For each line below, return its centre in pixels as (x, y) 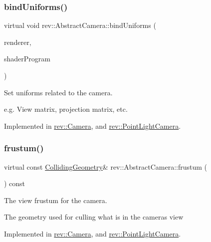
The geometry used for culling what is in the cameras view (94, 217)
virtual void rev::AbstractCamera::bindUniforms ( (80, 25)
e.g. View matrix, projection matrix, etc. (66, 109)
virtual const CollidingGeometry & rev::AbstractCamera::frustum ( (106, 166)
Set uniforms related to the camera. (58, 92)
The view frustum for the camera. (56, 200)
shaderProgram (27, 59)
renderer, (18, 42)
